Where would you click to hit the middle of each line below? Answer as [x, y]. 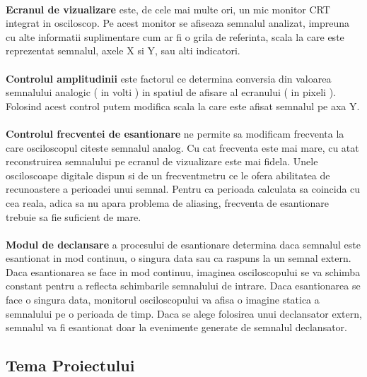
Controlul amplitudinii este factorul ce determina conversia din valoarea [169, 78]
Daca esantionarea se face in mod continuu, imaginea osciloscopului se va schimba [183, 271]
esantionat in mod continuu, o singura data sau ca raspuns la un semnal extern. [179, 258]
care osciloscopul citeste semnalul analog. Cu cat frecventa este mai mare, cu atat [182, 147]
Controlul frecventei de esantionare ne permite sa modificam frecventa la [175, 133]
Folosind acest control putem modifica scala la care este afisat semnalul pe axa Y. [183, 106]
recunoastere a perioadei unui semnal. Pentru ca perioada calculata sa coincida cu [183, 189]
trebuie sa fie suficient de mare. [74, 216]
